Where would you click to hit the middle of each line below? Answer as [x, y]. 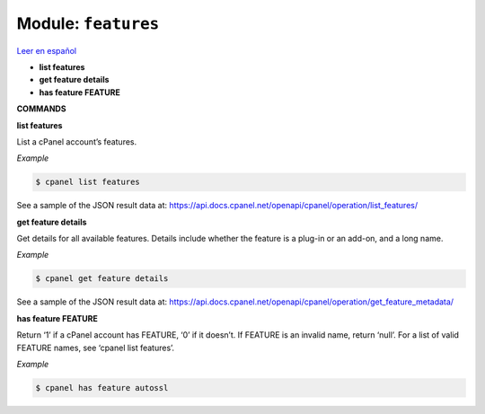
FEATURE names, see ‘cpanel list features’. [96, 348]
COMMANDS [41, 109]
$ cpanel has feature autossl [102, 388]
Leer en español [46, 50]
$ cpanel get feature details [102, 279]
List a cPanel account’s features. [77, 141]
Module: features [88, 23]
